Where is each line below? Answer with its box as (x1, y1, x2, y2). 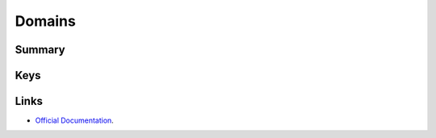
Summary (15, 43, 65, 56)
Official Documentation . (35, 115, 115, 125)
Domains (15, 12, 76, 30)
